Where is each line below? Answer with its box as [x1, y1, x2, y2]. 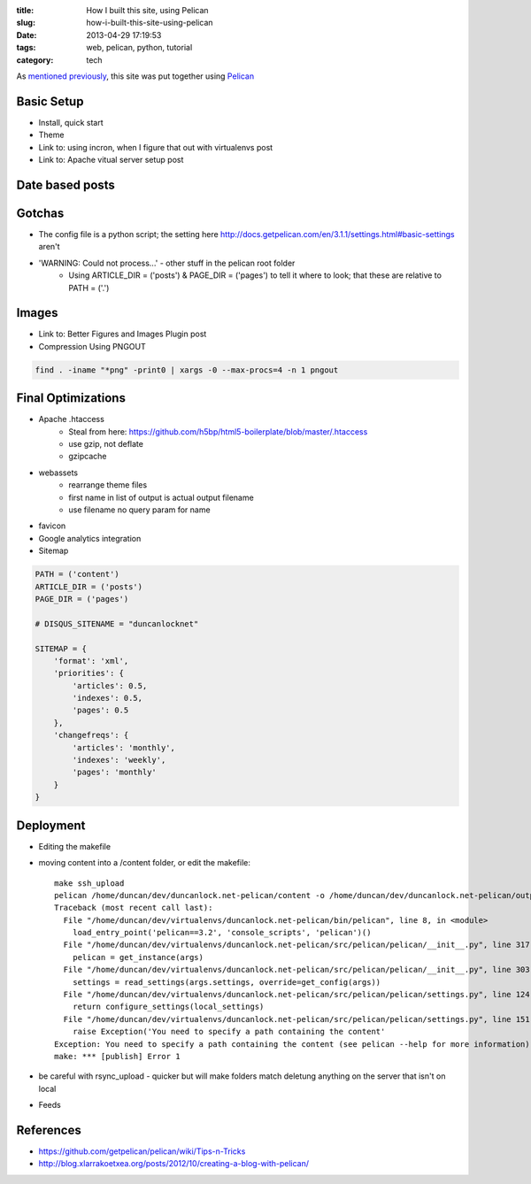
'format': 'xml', [53, 656, 129, 665]
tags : [16, 42, 36, 53]
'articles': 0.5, [72, 680, 148, 690]
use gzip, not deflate [68, 439, 143, 450]
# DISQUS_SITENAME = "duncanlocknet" [35, 619, 199, 628]
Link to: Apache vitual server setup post [38, 155, 184, 165]
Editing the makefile [38, 841, 111, 851]
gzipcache [68, 451, 107, 462]
